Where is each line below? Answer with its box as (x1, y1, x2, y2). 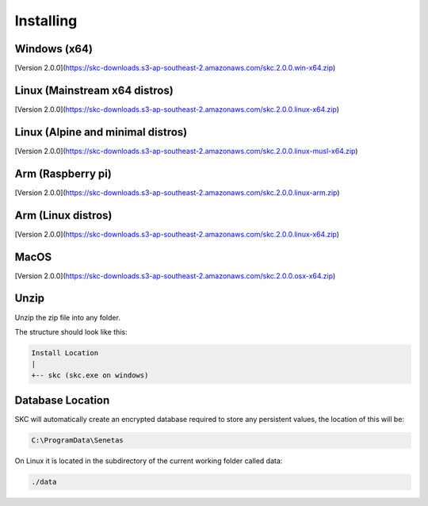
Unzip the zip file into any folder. (14, 312, 120, 322)
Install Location (31, 348, 99, 357)
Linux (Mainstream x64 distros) (14, 83, 174, 97)
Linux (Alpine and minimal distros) (14, 125, 188, 139)
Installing (14, 12, 78, 29)
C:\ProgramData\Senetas (31, 436, 124, 445)
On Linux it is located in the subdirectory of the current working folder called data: (14, 456, 283, 466)
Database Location (14, 393, 110, 408)
